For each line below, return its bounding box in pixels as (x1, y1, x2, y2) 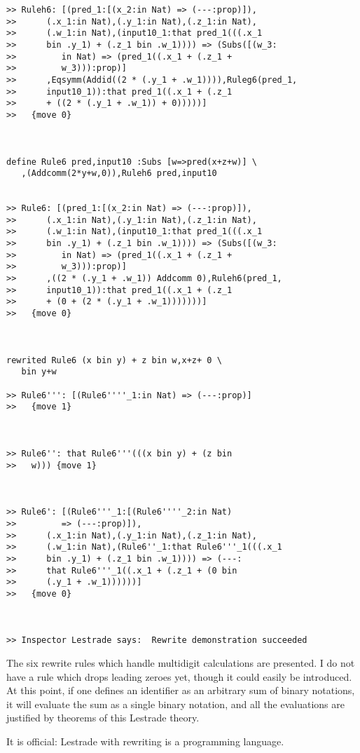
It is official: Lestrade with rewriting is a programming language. (6, 734, 284, 749)
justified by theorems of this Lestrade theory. (6, 710, 200, 725)
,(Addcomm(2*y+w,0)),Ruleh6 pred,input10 (21, 168, 217, 179)
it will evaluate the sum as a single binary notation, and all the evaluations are (6, 696, 345, 711)
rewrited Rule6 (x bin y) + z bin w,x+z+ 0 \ (6, 355, 222, 365)
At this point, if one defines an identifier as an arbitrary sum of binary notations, (6, 683, 355, 698)
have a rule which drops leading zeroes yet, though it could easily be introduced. (6, 669, 352, 684)
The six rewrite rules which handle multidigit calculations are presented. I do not (6, 656, 355, 670)
